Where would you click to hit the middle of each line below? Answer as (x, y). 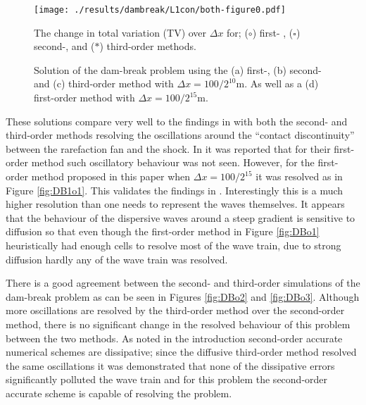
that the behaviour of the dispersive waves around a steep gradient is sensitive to (181, 217)
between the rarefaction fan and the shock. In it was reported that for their (168, 148)
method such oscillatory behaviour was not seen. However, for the (173, 162)
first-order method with (84, 98)
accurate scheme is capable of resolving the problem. (119, 393)
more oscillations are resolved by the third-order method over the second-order (175, 310)
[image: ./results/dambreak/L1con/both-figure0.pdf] (160, 10)
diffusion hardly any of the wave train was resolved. (117, 259)
